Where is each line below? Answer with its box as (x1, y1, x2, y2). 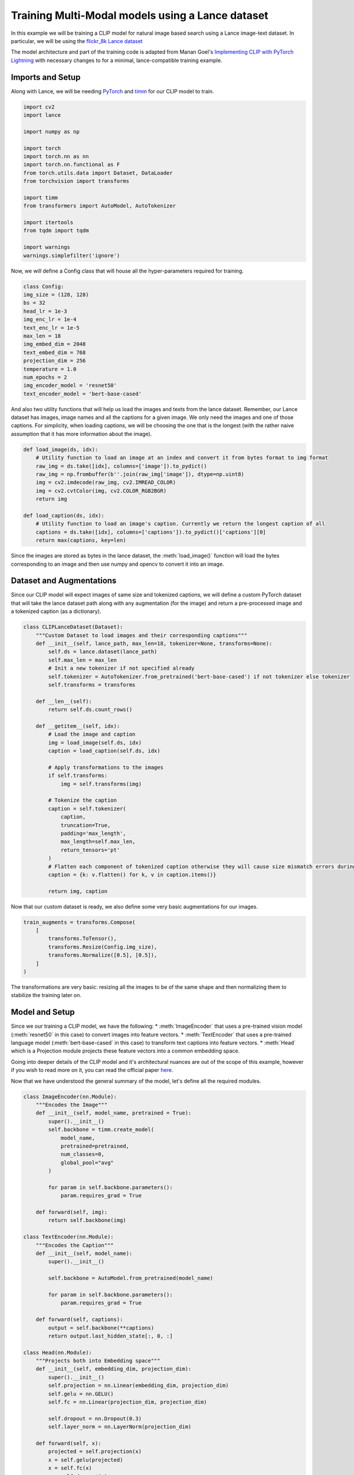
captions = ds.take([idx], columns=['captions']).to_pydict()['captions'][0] (35, 529, 267, 535)
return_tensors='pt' (60, 847, 120, 853)
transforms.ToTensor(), (48, 935, 117, 942)
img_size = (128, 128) (23, 291, 89, 298)
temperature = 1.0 (23, 366, 77, 372)
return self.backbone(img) (48, 1217, 126, 1224)
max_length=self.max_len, (60, 838, 136, 845)
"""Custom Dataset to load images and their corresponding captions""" (35, 632, 248, 638)
